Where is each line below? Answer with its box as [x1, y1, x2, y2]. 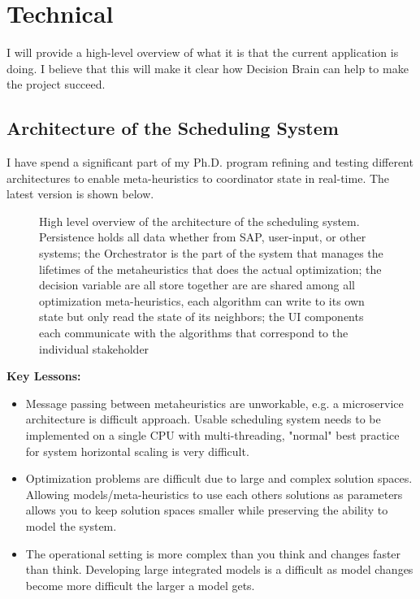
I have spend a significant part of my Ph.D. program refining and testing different [6, 154, 414, 171]
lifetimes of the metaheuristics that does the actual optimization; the [39, 260, 382, 277]
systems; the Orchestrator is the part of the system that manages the [39, 245, 383, 262]
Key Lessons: [6, 367, 81, 384]
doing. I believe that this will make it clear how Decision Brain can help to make [6, 59, 409, 76]
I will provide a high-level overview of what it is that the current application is [6, 44, 399, 61]
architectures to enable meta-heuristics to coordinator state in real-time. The [6, 169, 390, 186]
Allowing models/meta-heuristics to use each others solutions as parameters [25, 485, 403, 502]
